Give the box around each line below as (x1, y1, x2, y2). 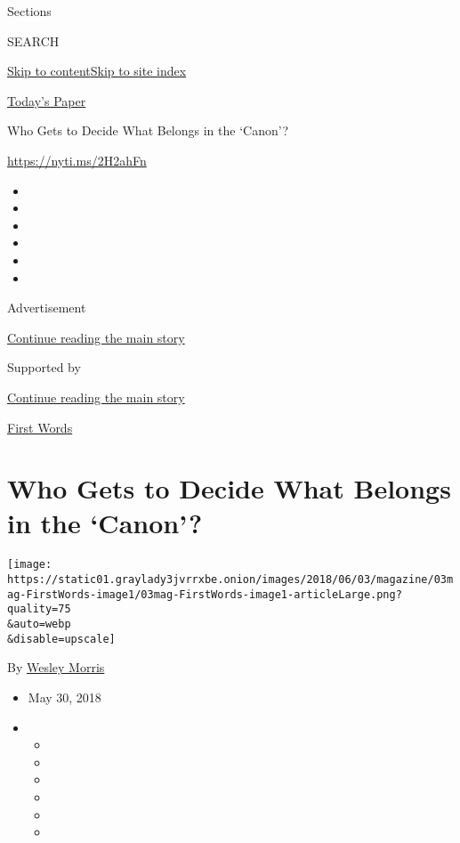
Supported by (7, 358, 81, 377)
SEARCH (7, 31, 60, 50)
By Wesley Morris (7, 658, 105, 677)
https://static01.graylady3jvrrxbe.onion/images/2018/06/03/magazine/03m (7, 573, 454, 587)
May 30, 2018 (28, 687, 101, 706)
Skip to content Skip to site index (7, 61, 187, 80)
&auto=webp (7, 618, 71, 631)
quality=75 (7, 603, 71, 616)
